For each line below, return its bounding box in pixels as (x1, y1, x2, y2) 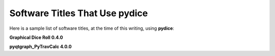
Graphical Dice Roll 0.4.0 (9, 34, 63, 40)
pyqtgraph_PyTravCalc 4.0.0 (9, 43, 72, 50)
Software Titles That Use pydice (9, 8, 148, 19)
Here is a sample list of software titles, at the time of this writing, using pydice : (9, 25, 174, 31)
